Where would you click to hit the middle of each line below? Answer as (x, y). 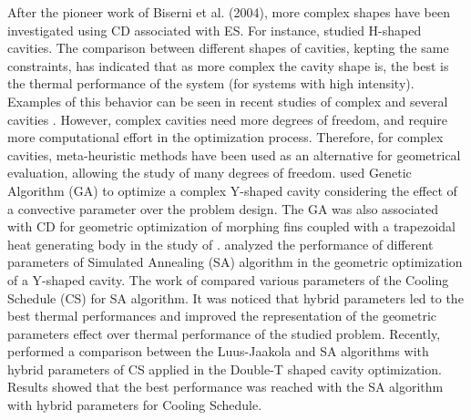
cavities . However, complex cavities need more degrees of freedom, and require (228, 119)
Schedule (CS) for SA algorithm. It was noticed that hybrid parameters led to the (235, 297)
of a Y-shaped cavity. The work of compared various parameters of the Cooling (228, 279)
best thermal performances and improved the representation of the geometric (222, 316)
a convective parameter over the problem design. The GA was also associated (223, 208)
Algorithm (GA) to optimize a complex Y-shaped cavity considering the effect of (232, 190)
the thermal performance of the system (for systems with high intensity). (211, 83)
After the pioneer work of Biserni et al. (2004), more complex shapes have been (229, 12)
